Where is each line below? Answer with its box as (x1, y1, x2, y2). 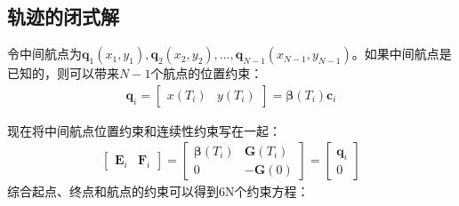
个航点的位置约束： (150, 64, 263, 83)
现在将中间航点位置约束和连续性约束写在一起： (7, 121, 281, 139)
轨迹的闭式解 (7, 3, 119, 30)
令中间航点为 (7, 44, 82, 63)
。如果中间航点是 (351, 44, 452, 63)
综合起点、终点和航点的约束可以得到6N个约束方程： (7, 182, 310, 201)
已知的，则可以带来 (7, 64, 119, 83)
